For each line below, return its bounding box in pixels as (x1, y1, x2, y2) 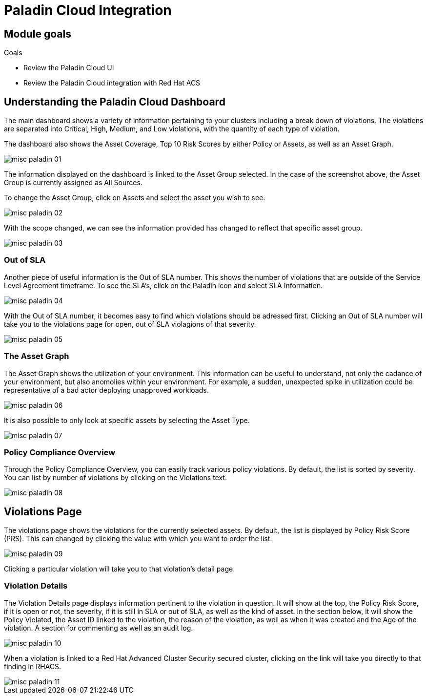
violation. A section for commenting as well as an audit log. (4, 623, 193, 632)
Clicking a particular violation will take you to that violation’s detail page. (4, 565, 235, 573)
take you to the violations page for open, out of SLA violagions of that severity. (4, 319, 256, 328)
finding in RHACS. (4, 662, 61, 671)
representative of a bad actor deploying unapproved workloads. (4, 385, 209, 394)
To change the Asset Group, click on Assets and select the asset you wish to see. (4, 193, 265, 202)
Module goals (4, 27, 71, 40)
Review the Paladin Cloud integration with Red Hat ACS (23, 79, 201, 87)
